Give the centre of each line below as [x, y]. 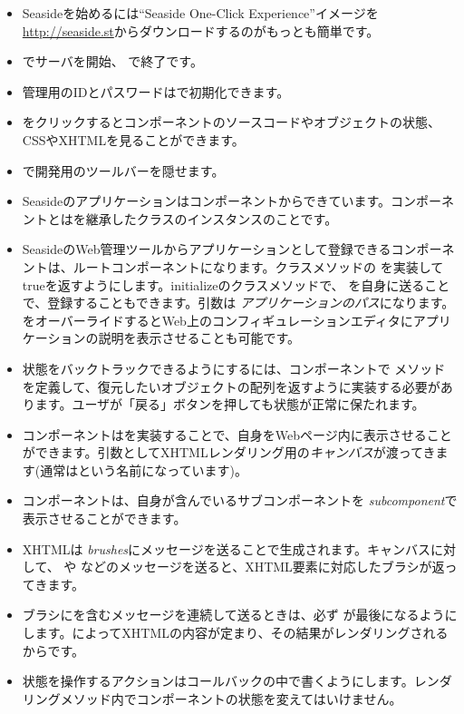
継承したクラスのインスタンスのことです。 [212, 218]
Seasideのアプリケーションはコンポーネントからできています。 [207, 201]
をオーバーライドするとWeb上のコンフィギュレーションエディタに [217, 320]
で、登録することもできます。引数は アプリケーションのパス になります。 [238, 303]
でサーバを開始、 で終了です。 [112, 61]
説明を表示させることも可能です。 [199, 338]
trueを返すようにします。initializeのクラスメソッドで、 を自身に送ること [236, 284]
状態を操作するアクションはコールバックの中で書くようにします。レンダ [237, 681]
